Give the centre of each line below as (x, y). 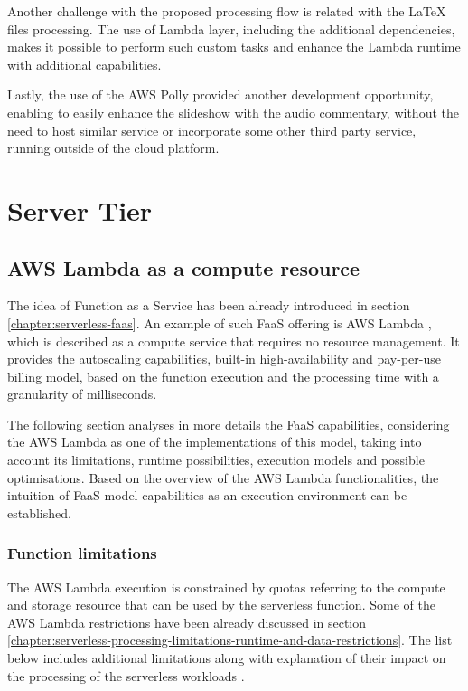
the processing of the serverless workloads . (126, 675)
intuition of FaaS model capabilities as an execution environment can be (207, 495)
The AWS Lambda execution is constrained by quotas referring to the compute (226, 587)
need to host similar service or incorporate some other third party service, (212, 130)
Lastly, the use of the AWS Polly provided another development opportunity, (220, 95)
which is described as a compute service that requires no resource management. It (234, 341)
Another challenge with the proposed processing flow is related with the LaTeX (227, 11)
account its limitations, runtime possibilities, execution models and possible (216, 460)
